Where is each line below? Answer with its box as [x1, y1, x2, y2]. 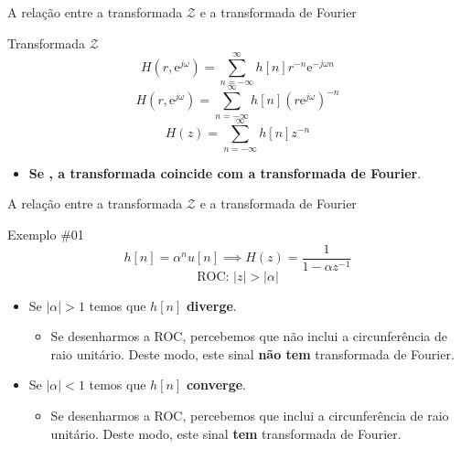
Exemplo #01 [7, 224, 84, 243]
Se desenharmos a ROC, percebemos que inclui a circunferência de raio [50, 405, 449, 424]
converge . [186, 375, 247, 394]
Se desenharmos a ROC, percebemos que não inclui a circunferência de [50, 326, 447, 346]
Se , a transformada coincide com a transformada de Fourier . [28, 163, 422, 182]
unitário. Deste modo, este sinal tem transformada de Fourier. [50, 423, 402, 443]
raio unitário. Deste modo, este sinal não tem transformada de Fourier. [50, 344, 455, 363]
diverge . [186, 295, 237, 315]
